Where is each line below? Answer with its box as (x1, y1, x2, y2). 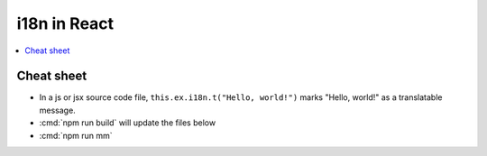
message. (39, 105, 76, 115)
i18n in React (16, 14, 115, 33)
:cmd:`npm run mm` (39, 130, 113, 141)
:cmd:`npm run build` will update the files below (39, 117, 216, 128)
